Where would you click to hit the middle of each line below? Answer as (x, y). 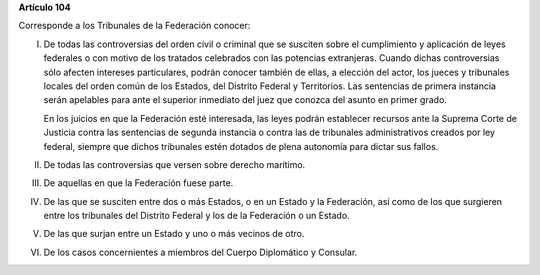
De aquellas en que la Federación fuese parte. (138, 183)
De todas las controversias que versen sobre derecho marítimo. (174, 164)
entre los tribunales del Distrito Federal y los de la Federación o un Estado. (196, 216)
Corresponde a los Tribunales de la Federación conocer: (134, 26)
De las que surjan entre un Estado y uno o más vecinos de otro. (174, 234)
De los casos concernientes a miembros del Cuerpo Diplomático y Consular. (200, 252)
